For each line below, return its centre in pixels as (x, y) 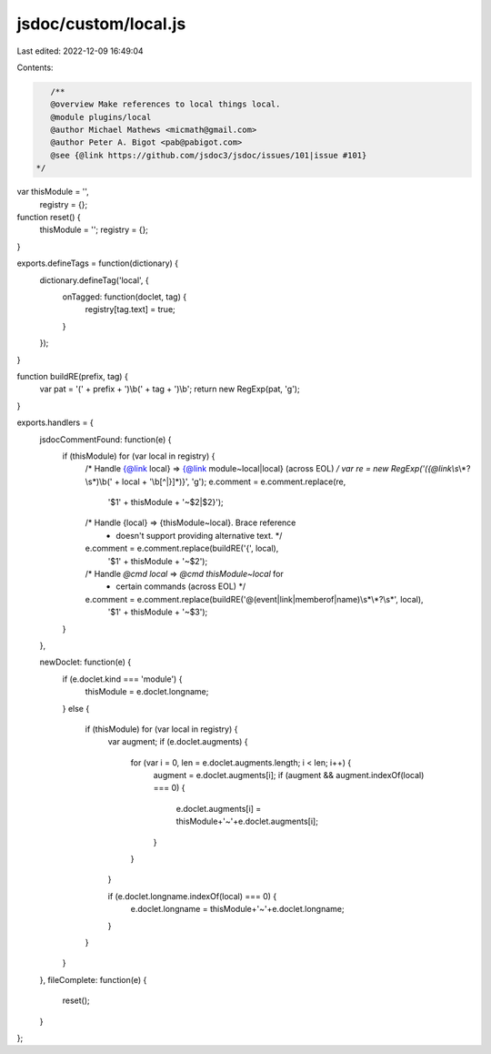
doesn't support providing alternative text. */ (199, 535)
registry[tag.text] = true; (130, 309)
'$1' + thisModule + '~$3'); (158, 612)
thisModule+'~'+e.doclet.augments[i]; (247, 821)
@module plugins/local (101, 117)
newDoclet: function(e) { (85, 662)
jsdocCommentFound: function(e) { (105, 439)
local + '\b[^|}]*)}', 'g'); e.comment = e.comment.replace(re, (234, 481)
